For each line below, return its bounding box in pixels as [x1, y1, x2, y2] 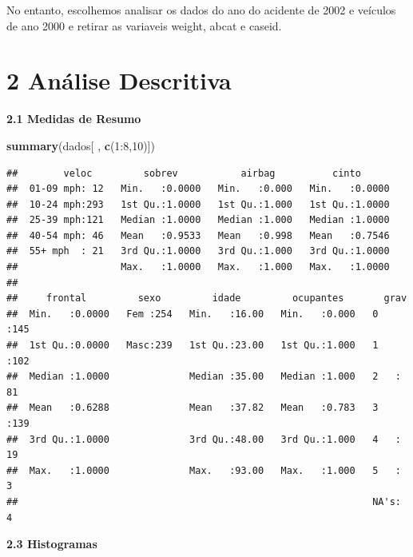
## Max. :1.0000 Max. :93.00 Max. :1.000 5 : [6, 464, 401, 476]
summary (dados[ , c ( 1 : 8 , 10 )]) [6, 137, 155, 153]
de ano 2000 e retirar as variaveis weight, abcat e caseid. [6, 17, 282, 34]
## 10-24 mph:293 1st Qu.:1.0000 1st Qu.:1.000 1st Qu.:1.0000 [6, 198, 390, 210]
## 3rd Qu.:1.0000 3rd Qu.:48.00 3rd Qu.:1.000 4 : [6, 433, 401, 445]
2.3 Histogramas [6, 535, 97, 552]
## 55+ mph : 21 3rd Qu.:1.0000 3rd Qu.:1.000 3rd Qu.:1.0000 [6, 245, 390, 257]
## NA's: [6, 495, 401, 507]
